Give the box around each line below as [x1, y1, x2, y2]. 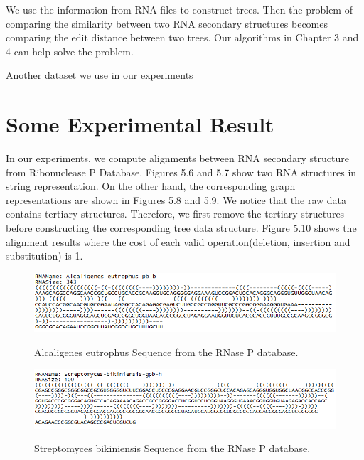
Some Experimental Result [6, 109, 274, 139]
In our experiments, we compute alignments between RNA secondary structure [6, 151, 349, 166]
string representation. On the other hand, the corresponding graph [6, 178, 296, 193]
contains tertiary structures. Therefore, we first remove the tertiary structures [6, 206, 345, 221]
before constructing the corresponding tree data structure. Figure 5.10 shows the [6, 220, 357, 235]
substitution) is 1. [6, 248, 83, 263]
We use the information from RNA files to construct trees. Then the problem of [6, 2, 353, 16]
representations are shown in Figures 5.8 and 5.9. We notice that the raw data [6, 192, 347, 207]
